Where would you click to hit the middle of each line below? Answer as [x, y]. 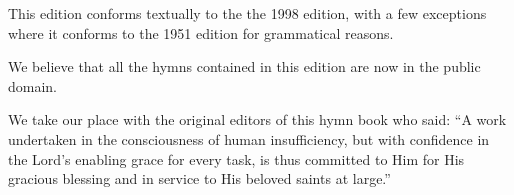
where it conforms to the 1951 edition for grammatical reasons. [201, 32]
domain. [33, 85]
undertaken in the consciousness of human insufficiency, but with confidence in [249, 138]
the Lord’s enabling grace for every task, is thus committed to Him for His [236, 158]
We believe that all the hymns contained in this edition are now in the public [244, 66]
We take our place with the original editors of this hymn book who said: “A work [257, 119]
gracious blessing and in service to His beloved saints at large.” [199, 178]
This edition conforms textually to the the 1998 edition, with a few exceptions [247, 13]
